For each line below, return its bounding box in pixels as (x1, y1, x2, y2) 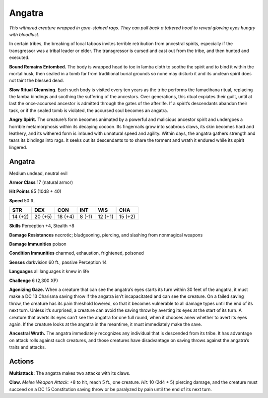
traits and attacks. (9, 344, 46, 350)
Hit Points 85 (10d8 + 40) (9, 188, 62, 194)
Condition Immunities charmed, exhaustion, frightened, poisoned (9, 250, 144, 256)
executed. (9, 55, 30, 60)
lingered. (9, 144, 27, 150)
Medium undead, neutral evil (9, 170, 68, 176)
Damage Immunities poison (9, 241, 67, 247)
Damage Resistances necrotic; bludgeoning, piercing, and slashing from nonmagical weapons (9, 232, 203, 238)
